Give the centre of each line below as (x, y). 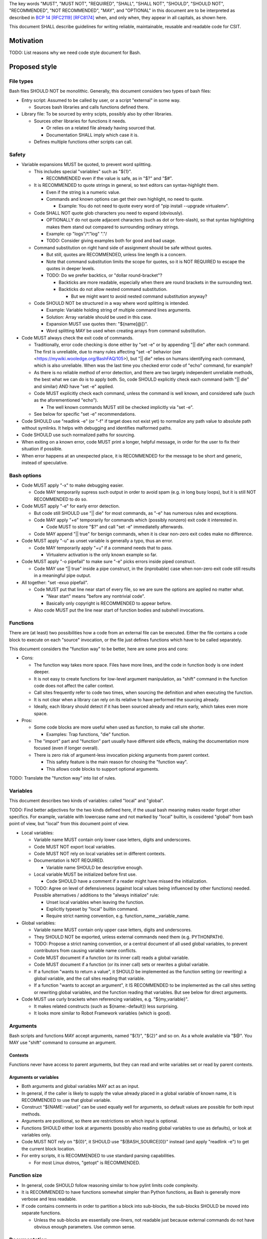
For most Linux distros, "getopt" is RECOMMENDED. (87, 1163)
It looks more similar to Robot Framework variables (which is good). (103, 1013)
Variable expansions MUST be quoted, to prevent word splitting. (87, 165)
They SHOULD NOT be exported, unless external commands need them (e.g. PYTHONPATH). (129, 937)
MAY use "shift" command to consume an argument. (63, 1043)
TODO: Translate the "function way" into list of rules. (63, 778)
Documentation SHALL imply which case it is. (92, 135)
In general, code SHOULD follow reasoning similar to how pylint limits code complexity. (110, 1185)
